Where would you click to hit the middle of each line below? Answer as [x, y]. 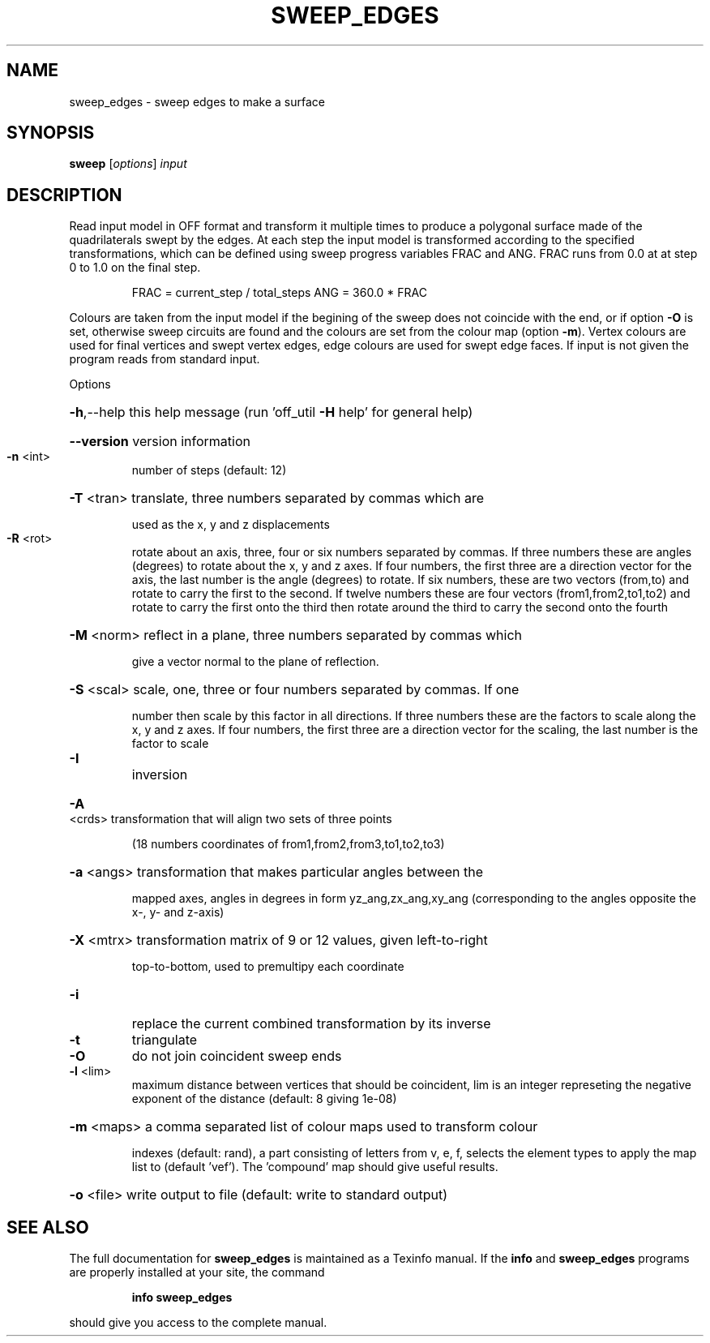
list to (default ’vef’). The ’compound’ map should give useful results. [315, 1167]
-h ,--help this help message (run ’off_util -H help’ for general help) [271, 412]
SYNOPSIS [51, 133]
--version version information [160, 442]
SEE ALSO [48, 1227]
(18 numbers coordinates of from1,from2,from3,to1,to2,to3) [288, 844]
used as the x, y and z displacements [231, 525]
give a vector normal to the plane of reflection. [255, 662]
